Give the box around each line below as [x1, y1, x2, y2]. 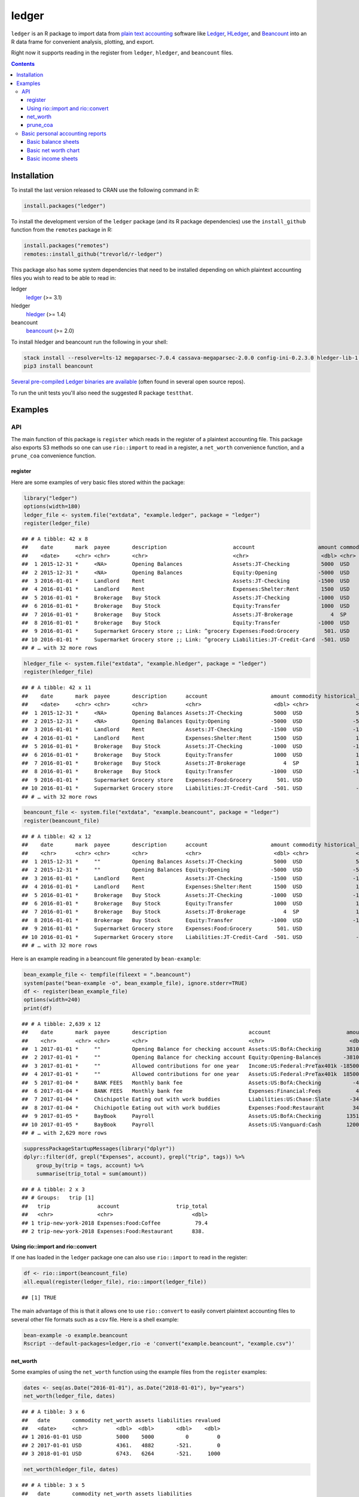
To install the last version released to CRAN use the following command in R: [11, 186, 200, 193]
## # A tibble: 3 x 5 [22, 1482, 85, 1489]
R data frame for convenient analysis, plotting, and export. [11, 38, 155, 45]
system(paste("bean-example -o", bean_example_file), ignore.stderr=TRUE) [23, 980, 248, 986]
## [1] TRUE [22, 1294, 57, 1301]
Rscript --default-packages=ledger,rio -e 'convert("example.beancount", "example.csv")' [23, 1340, 296, 1347]
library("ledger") [23, 495, 78, 501]
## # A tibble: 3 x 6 [22, 1408, 85, 1416]
